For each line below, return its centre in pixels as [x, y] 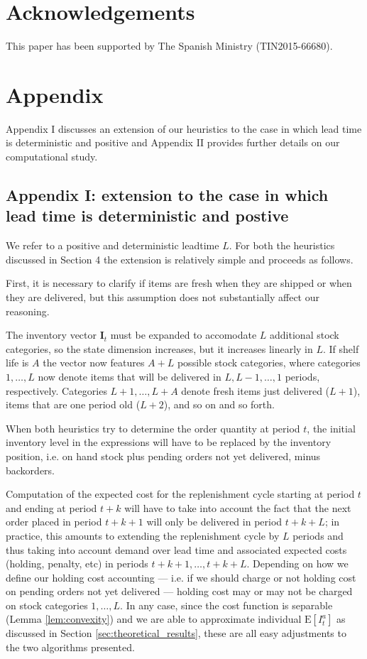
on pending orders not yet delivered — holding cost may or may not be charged [179, 591]
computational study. [52, 157]
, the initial [331, 428]
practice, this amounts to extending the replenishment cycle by [143, 535]
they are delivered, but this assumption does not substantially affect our [163, 297]
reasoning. [28, 311]
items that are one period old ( [73, 404]
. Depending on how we [297, 563]
